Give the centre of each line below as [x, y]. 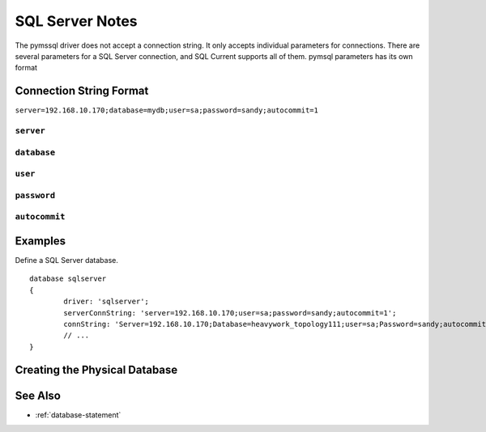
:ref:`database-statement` [78, 415]
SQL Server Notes [76, 21]
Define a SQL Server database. [67, 260]
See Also [38, 395]
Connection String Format [82, 91]
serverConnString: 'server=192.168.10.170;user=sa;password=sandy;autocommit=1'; [230, 313]
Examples [40, 241]
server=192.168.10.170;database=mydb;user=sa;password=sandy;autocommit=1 [167, 110]
